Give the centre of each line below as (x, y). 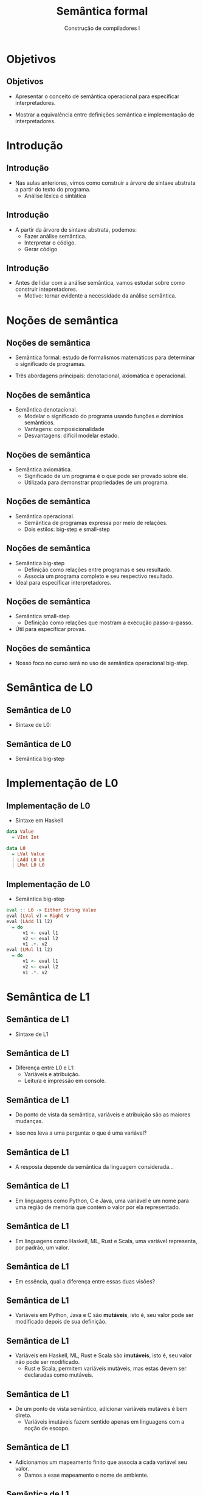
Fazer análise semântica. (55, 236)
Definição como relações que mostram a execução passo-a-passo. (108, 623)
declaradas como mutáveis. (59, 1375)
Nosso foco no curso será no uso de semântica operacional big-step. (102, 663)
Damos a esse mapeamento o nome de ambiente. (86, 1475)
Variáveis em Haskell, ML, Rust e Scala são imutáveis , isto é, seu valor (104, 1355)
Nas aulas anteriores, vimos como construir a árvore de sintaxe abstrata (105, 183)
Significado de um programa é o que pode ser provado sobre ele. (106, 476)
